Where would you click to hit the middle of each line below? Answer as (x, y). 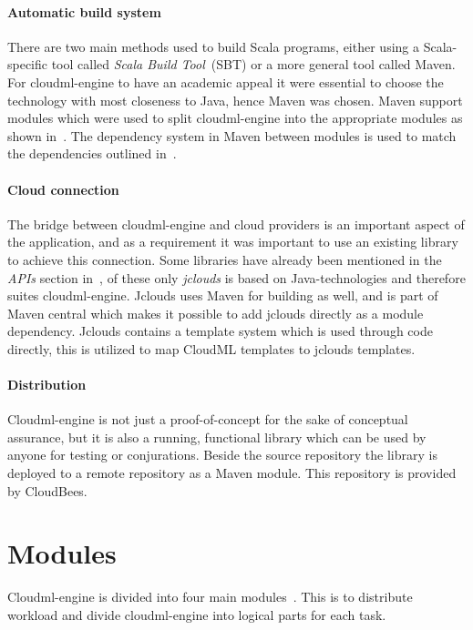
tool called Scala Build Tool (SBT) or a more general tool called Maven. (253, 64)
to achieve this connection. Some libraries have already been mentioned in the (225, 259)
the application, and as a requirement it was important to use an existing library (233, 242)
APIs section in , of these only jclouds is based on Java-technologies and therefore (236, 277)
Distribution (47, 385)
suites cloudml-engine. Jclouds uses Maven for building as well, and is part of (223, 295)
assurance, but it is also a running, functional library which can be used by (217, 437)
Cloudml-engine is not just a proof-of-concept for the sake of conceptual (208, 419)
